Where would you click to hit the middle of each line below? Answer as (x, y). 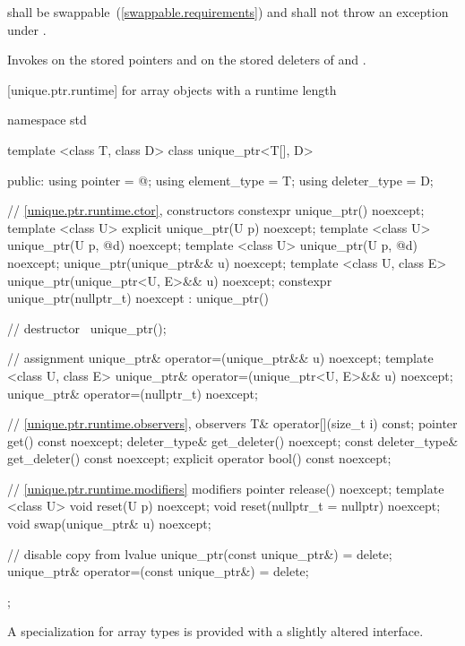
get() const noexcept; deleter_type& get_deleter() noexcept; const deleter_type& (233, 440)
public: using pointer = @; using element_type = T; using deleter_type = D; (220, 180)
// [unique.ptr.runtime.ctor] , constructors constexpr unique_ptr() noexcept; (216, 210)
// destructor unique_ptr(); (87, 327)
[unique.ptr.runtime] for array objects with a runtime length (172, 89)
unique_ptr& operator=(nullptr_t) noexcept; (133, 393)
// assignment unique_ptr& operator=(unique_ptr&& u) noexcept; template (220, 358)
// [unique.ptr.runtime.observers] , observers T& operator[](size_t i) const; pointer (232, 423)
